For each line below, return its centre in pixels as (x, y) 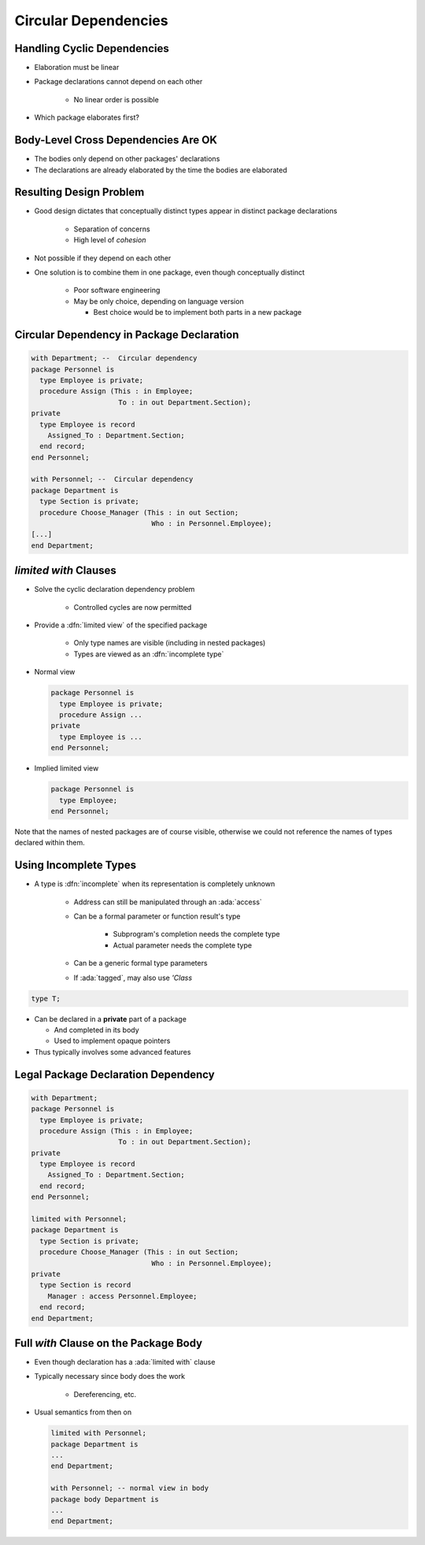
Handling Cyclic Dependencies (92, 48)
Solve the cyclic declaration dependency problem (115, 590)
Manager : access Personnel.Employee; (122, 1296)
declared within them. (50, 843)
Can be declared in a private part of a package (110, 1018)
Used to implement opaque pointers (112, 1041)
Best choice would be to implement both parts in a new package (198, 312)
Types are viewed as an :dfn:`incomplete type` (149, 654)
